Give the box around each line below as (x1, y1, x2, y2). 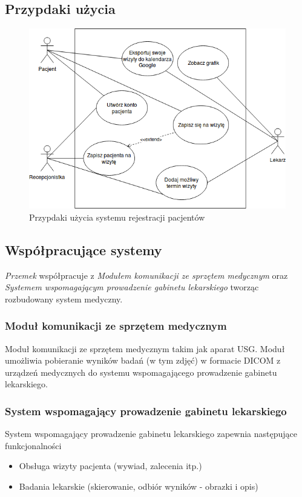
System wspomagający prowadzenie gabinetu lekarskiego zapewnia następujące (5, 427, 297, 440)
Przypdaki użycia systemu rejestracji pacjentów (29, 210, 205, 223)
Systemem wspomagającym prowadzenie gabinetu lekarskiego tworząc (5, 281, 259, 293)
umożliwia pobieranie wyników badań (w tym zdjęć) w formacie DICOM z (5, 354, 281, 367)
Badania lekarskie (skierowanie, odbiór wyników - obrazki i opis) (19, 479, 258, 492)
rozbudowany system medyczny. (5, 292, 123, 305)
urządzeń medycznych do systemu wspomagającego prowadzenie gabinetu (5, 365, 277, 378)
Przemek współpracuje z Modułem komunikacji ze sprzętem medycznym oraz (5, 269, 288, 281)
